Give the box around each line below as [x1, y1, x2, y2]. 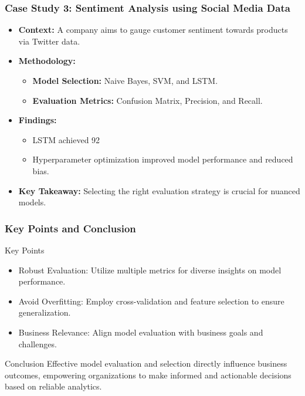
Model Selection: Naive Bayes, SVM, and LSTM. [32, 75, 218, 86]
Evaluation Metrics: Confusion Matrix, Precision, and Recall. [32, 94, 263, 106]
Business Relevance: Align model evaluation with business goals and [18, 326, 263, 338]
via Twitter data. [18, 35, 80, 47]
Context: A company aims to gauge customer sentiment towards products [18, 23, 288, 36]
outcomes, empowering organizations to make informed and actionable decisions [5, 368, 292, 381]
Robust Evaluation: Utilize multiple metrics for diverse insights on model [18, 263, 282, 276]
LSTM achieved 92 [32, 133, 100, 145]
